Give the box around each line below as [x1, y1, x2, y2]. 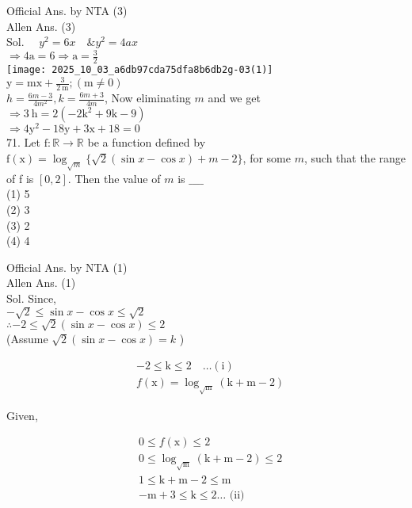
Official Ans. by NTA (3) [6, 2, 128, 18]
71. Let [6, 134, 40, 151]
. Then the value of [67, 170, 161, 186]
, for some [242, 149, 291, 166]
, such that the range [303, 149, 406, 166]
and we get [208, 90, 261, 106]
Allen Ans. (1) [6, 274, 76, 291]
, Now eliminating [104, 90, 191, 106]
